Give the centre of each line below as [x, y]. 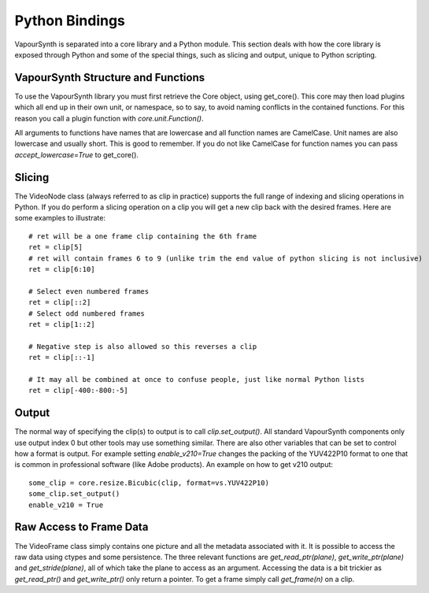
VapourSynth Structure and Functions [110, 78]
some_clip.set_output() [74, 494]
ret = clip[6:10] [62, 269]
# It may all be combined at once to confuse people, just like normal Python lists [197, 379]
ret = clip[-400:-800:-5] [79, 391]
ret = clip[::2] [60, 302]
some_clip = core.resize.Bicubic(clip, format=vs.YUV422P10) [149, 483]
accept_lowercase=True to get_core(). [77, 154]
